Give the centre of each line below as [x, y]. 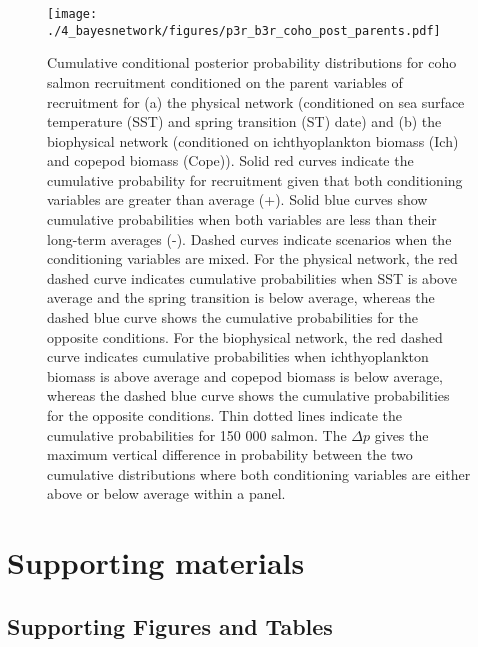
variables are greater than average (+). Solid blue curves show [237, 199]
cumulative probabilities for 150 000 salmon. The [197, 434]
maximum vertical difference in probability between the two [230, 454]
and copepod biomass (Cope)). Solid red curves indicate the [230, 160]
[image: [72, 14]
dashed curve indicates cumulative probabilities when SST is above [252, 277]
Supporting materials [156, 562]
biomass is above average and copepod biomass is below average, [245, 375]
